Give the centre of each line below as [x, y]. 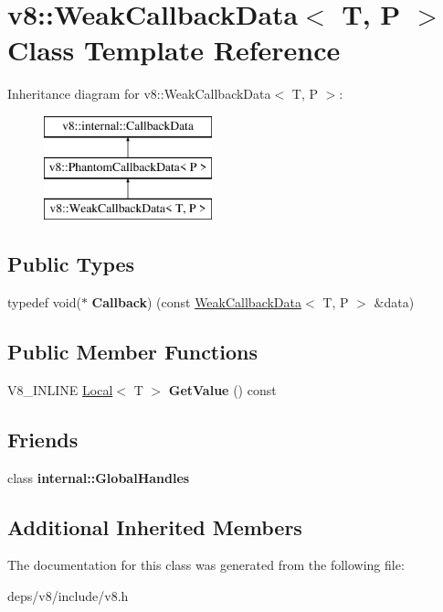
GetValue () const [222, 389]
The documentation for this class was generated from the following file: [206, 565]
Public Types [71, 264]
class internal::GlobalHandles [99, 477]
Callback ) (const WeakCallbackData [197, 302]
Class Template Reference [174, 50]
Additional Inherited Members [155, 526]
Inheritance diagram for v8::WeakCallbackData [139, 94]
